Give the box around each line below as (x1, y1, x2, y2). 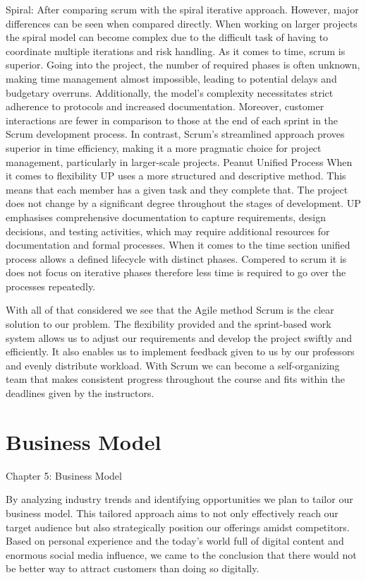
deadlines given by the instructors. (6, 386, 154, 401)
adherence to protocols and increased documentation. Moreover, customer (6, 99, 324, 114)
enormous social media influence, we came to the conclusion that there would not (6, 547, 357, 562)
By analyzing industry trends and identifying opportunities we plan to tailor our (6, 492, 353, 507)
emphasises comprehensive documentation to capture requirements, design (6, 209, 327, 224)
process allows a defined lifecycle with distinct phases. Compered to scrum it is (6, 251, 347, 266)
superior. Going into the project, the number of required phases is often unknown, (6, 57, 360, 72)
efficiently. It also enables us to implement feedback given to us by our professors (6, 344, 355, 359)
